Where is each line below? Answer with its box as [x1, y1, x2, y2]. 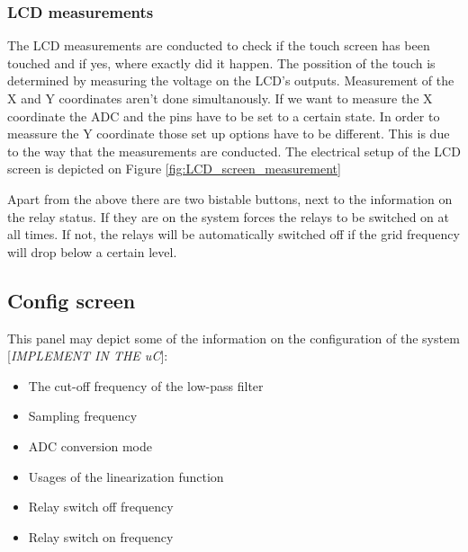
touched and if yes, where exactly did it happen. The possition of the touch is [7, 53, 436, 72]
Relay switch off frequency [28, 497, 174, 516]
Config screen [7, 286, 136, 314]
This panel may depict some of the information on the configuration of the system [7, 328, 460, 347]
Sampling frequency [28, 406, 138, 425]
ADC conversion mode [28, 436, 152, 455]
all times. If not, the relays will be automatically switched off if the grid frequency [7, 225, 460, 244]
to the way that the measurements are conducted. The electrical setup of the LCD [7, 141, 461, 160]
